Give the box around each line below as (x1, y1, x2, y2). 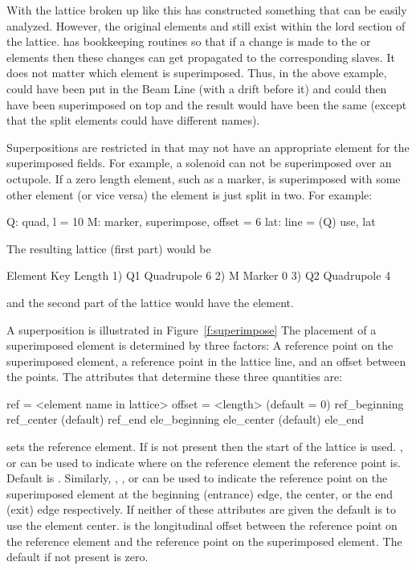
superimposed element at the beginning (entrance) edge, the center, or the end (6, 485, 393, 502)
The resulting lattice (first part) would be (6, 240, 211, 256)
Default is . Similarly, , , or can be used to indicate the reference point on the (6, 470, 388, 486)
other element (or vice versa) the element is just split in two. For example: (6, 186, 373, 203)
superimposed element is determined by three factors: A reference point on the (6, 337, 394, 354)
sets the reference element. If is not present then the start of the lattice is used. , (6, 438, 403, 455)
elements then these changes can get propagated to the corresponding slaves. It (6, 48, 395, 65)
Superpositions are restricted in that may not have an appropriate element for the (6, 138, 410, 155)
